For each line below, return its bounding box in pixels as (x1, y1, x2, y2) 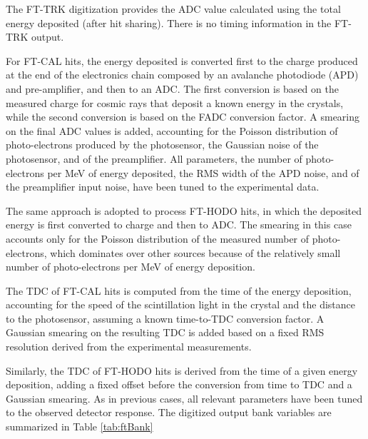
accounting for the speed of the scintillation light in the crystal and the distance (6, 297, 356, 312)
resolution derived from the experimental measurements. (6, 339, 252, 354)
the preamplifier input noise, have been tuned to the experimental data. (6, 179, 320, 194)
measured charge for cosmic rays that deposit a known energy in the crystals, (6, 95, 344, 110)
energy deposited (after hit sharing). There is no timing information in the (6, 15, 332, 30)
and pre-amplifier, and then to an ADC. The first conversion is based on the (6, 81, 339, 96)
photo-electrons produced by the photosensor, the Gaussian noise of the (6, 137, 319, 152)
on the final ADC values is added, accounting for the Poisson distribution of (6, 123, 338, 138)
